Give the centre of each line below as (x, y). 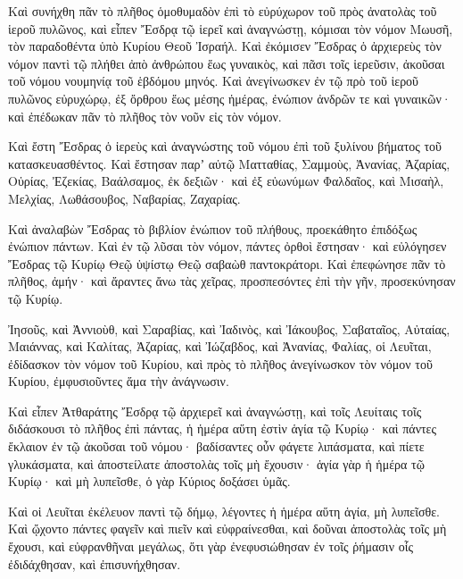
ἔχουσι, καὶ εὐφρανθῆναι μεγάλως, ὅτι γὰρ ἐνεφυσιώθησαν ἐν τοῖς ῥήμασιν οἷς (211, 546)
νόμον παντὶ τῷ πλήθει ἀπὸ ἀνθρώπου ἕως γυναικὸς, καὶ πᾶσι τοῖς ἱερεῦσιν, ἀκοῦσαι (227, 63)
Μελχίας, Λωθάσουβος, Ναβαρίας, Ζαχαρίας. (124, 198)
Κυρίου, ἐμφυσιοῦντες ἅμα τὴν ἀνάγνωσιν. (119, 381)
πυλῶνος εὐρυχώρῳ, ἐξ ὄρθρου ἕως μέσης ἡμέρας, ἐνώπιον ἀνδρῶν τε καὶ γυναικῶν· (230, 98)
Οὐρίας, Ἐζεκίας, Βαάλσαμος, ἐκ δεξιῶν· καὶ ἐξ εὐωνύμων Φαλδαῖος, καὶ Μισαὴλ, (226, 181)
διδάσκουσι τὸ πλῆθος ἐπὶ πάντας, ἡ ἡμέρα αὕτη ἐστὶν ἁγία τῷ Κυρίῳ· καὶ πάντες (223, 428)
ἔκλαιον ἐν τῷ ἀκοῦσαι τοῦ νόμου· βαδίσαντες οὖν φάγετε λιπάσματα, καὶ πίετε (216, 446)
